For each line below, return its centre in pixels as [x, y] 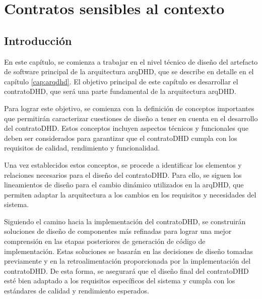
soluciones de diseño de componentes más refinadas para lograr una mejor [118, 231]
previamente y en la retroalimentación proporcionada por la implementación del [127, 261]
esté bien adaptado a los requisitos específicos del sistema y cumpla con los [120, 281]
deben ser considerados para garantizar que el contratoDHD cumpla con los [121, 138]
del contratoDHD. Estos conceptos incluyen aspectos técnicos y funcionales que [126, 128]
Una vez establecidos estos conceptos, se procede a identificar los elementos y [123, 164]
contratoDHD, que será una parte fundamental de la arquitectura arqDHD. [120, 91]
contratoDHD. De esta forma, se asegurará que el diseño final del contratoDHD [126, 270]
